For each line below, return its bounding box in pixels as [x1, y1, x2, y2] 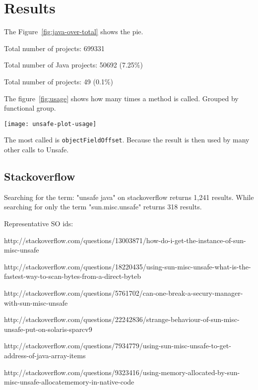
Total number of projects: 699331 [4, 43, 105, 53]
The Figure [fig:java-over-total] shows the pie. [4, 26, 143, 37]
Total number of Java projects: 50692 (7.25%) [4, 60, 143, 70]
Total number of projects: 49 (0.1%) [4, 76, 113, 86]
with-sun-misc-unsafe [4, 297, 68, 308]
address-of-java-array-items [4, 350, 86, 360]
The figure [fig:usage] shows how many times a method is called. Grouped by [4, 93, 239, 103]
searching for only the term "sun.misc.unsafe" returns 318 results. [4, 201, 202, 212]
